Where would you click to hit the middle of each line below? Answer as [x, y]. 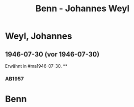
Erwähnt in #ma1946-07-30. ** [36, 66]
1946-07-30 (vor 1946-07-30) [52, 54]
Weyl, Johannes [39, 36]
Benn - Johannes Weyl [82, 9]
